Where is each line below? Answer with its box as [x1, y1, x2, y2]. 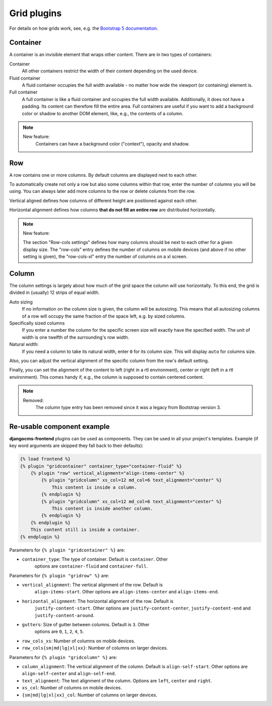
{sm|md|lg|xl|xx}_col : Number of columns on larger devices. [22, 692, 158, 698]
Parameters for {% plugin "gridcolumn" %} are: [9, 654, 117, 660]
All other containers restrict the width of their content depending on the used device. [22, 68, 198, 74]
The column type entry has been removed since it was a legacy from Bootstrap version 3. [35, 404, 221, 410]
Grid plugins [9, 8, 62, 19]
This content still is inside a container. [30, 527, 140, 533]
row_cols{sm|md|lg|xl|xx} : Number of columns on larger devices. [22, 645, 168, 651]
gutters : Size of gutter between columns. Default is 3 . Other [22, 622, 150, 628]
